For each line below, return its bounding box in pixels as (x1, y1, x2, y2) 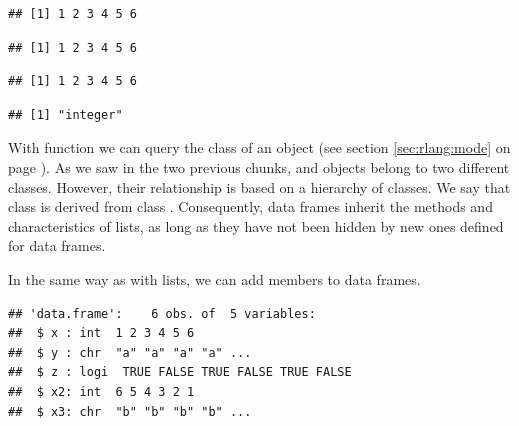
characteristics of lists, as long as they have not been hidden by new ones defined (8, 215, 504, 236)
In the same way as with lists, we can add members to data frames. (8, 268, 421, 289)
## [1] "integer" (8, 107, 123, 122)
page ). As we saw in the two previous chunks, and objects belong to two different (8, 156, 510, 177)
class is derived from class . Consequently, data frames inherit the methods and (8, 196, 493, 217)
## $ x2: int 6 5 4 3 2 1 (8, 384, 195, 399)
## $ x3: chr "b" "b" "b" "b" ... (8, 404, 252, 419)
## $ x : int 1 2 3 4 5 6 (8, 326, 195, 341)
